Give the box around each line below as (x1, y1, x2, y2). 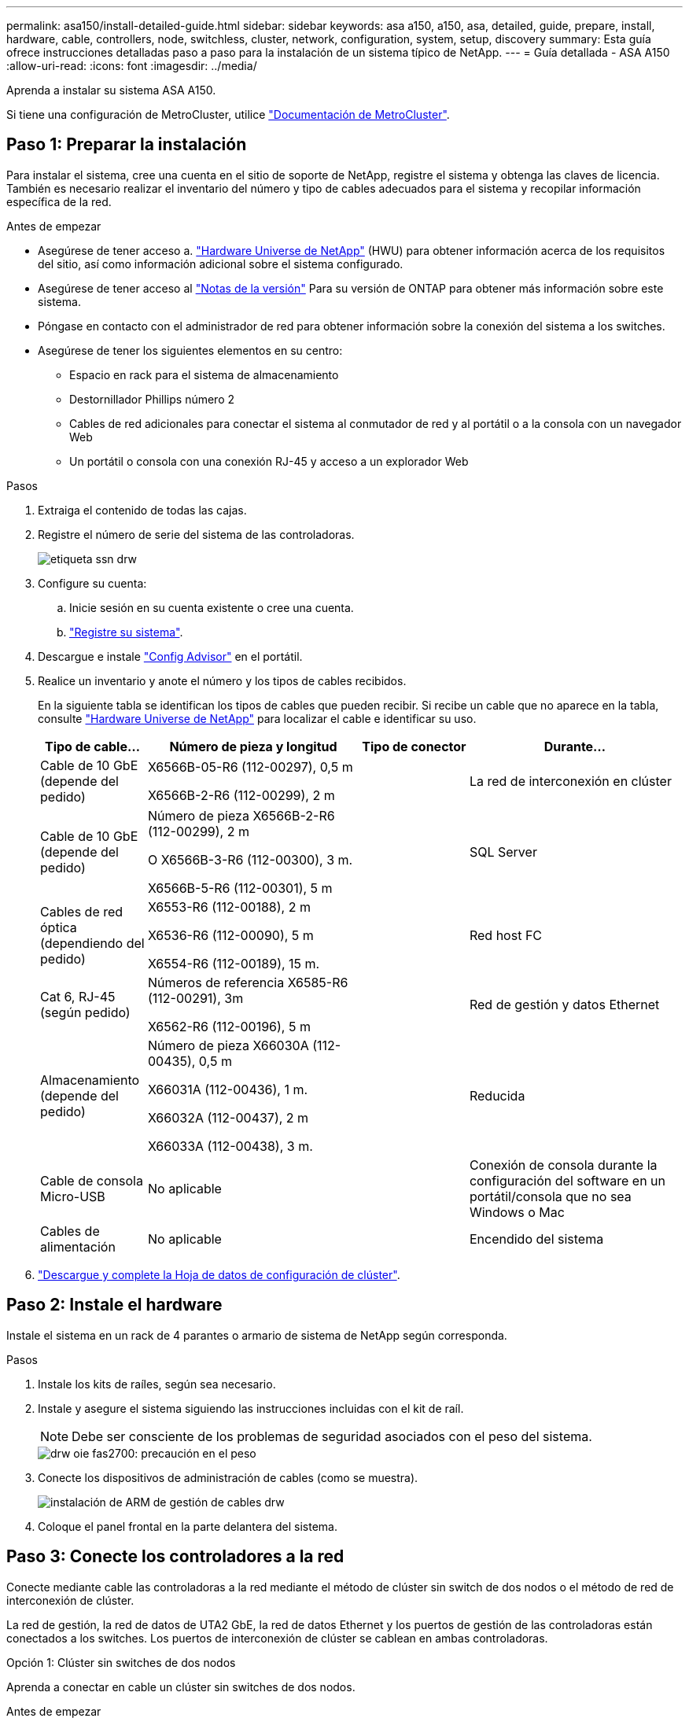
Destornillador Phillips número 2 (69, 392, 235, 406)
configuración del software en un (469, 1172, 666, 1189)
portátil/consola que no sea (469, 1188, 632, 1204)
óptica (40, 919, 77, 935)
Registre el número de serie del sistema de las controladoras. (38, 527, 355, 541)
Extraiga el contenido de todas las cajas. (38, 503, 247, 517)
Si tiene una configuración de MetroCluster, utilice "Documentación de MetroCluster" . (6, 108, 450, 121)
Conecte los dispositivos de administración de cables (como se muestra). (38, 1470, 418, 1484)
